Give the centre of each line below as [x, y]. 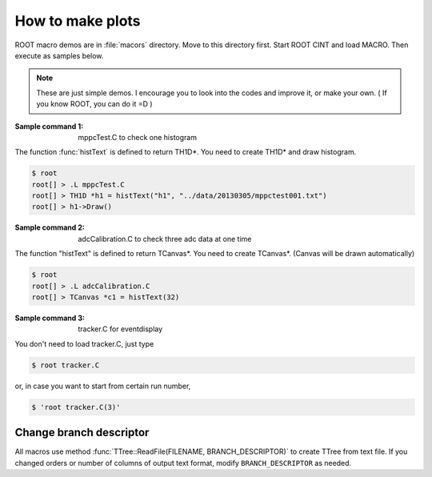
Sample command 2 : [50, 227]
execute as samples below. [59, 55]
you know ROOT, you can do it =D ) [94, 104]
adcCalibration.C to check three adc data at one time [165, 238]
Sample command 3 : [50, 318]
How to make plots [78, 21]
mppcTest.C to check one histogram [138, 137]
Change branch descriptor [82, 433]
